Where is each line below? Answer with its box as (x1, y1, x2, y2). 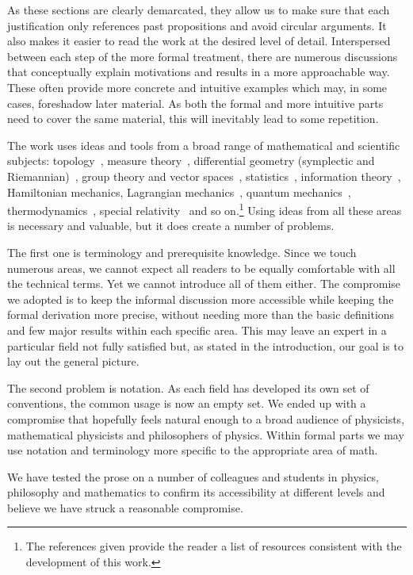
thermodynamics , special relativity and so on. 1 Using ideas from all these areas (7, 200, 402, 218)
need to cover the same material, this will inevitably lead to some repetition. (7, 110, 379, 127)
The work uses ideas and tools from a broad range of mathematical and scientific (7, 136, 400, 153)
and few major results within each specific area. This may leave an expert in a (7, 321, 387, 338)
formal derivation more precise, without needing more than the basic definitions (7, 306, 395, 323)
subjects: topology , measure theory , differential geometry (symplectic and (7, 152, 375, 169)
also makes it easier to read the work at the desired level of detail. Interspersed (7, 33, 391, 49)
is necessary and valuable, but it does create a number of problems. (7, 217, 335, 234)
